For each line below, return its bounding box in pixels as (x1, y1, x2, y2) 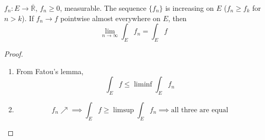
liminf (134, 81, 152, 89)
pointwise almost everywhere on (60, 12, 161, 23)
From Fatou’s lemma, (16, 65, 84, 76)
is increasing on (165, 3, 214, 13)
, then (168, 12, 187, 23)
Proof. (4, 48, 23, 59)
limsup (113, 106, 134, 114)
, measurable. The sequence (60, 3, 147, 13)
